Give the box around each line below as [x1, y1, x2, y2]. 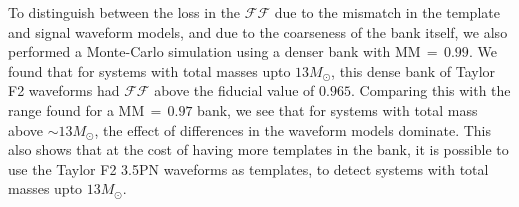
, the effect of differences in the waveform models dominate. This [94, 119, 492, 140]
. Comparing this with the [350, 80, 511, 101]
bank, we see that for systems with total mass [197, 99, 478, 120]
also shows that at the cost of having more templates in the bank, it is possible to [8, 139, 509, 160]
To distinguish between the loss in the [8, 2, 241, 22]
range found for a [8, 99, 114, 120]
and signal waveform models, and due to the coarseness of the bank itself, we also [8, 21, 508, 42]
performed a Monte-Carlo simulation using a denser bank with [8, 41, 391, 62]
